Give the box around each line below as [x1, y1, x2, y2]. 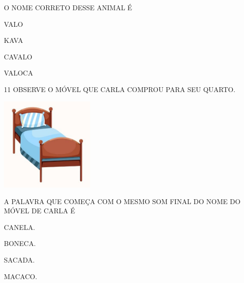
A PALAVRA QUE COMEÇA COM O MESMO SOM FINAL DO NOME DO [4, 196, 241, 206]
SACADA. [4, 254, 35, 264]
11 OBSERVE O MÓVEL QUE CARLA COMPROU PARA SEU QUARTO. [4, 84, 236, 94]
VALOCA [4, 68, 33, 78]
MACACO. [4, 271, 38, 281]
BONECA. [4, 238, 36, 248]
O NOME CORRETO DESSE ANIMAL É [4, 2, 132, 12]
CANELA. [4, 222, 35, 232]
